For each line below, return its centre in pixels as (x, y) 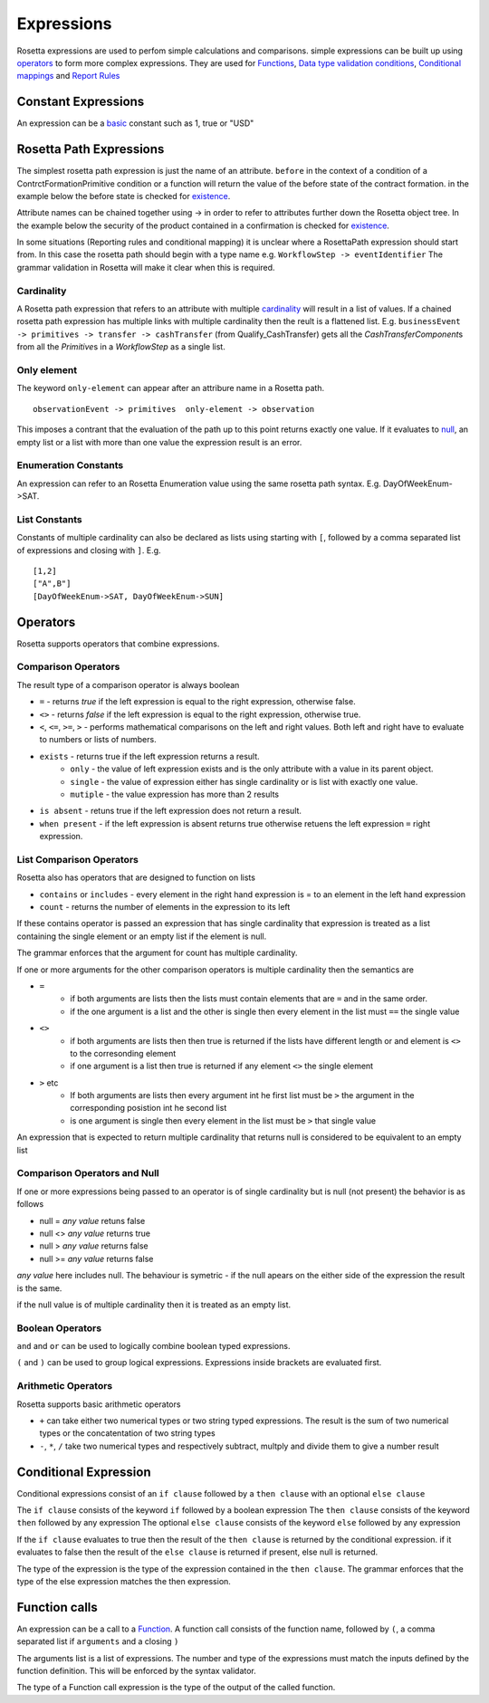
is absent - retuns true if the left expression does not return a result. (171, 811)
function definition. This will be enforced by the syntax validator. (137, 1671)
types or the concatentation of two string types (128, 1433)
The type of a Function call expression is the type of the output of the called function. (176, 1688)
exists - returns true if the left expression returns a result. (149, 756)
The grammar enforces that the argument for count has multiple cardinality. (157, 953)
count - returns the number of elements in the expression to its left (165, 907)
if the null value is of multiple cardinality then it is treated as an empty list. (154, 1305)
